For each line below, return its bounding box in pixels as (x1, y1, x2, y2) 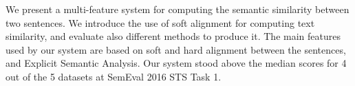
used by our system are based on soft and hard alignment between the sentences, (6, 42, 346, 56)
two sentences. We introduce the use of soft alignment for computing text (6, 15, 315, 30)
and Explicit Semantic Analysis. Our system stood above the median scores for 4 (6, 56, 347, 70)
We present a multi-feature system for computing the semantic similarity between (6, 2, 349, 16)
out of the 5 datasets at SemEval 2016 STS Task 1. (6, 69, 222, 83)
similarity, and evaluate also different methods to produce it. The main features (6, 29, 341, 43)
